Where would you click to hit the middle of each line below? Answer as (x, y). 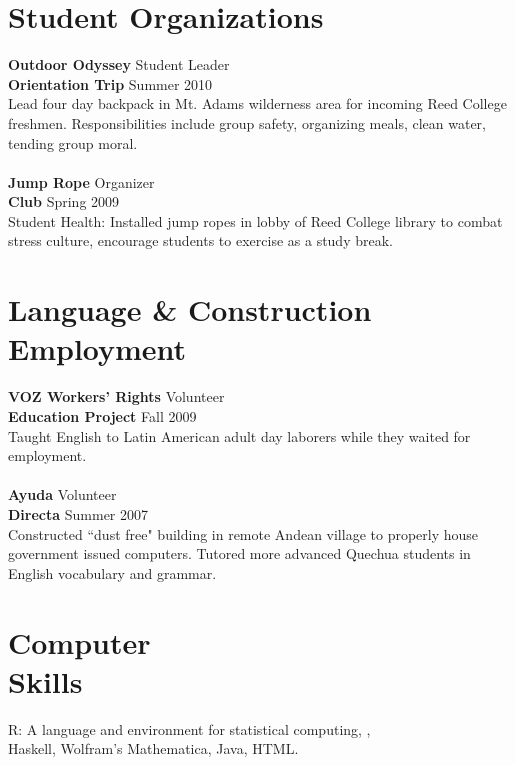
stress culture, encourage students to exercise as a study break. (200, 240)
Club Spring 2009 (64, 201)
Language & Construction (190, 309)
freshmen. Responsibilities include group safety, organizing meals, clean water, (247, 122)
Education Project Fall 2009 (102, 415)
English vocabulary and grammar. (112, 572)
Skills (45, 680)
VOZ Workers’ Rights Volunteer (116, 396)
